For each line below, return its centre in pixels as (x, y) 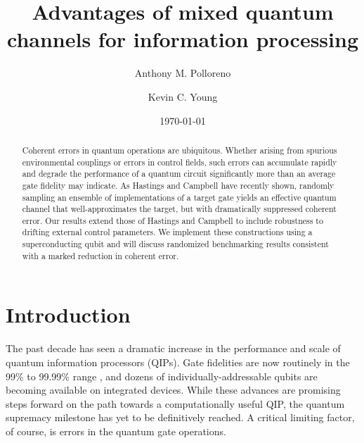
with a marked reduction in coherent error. (100, 255)
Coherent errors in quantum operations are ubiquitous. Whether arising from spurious (180, 150)
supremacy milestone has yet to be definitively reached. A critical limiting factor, (180, 417)
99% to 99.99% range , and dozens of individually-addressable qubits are (162, 376)
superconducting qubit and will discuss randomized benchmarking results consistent (175, 244)
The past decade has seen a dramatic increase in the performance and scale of (173, 348)
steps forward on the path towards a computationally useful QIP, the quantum (175, 403)
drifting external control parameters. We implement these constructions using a (167, 232)
